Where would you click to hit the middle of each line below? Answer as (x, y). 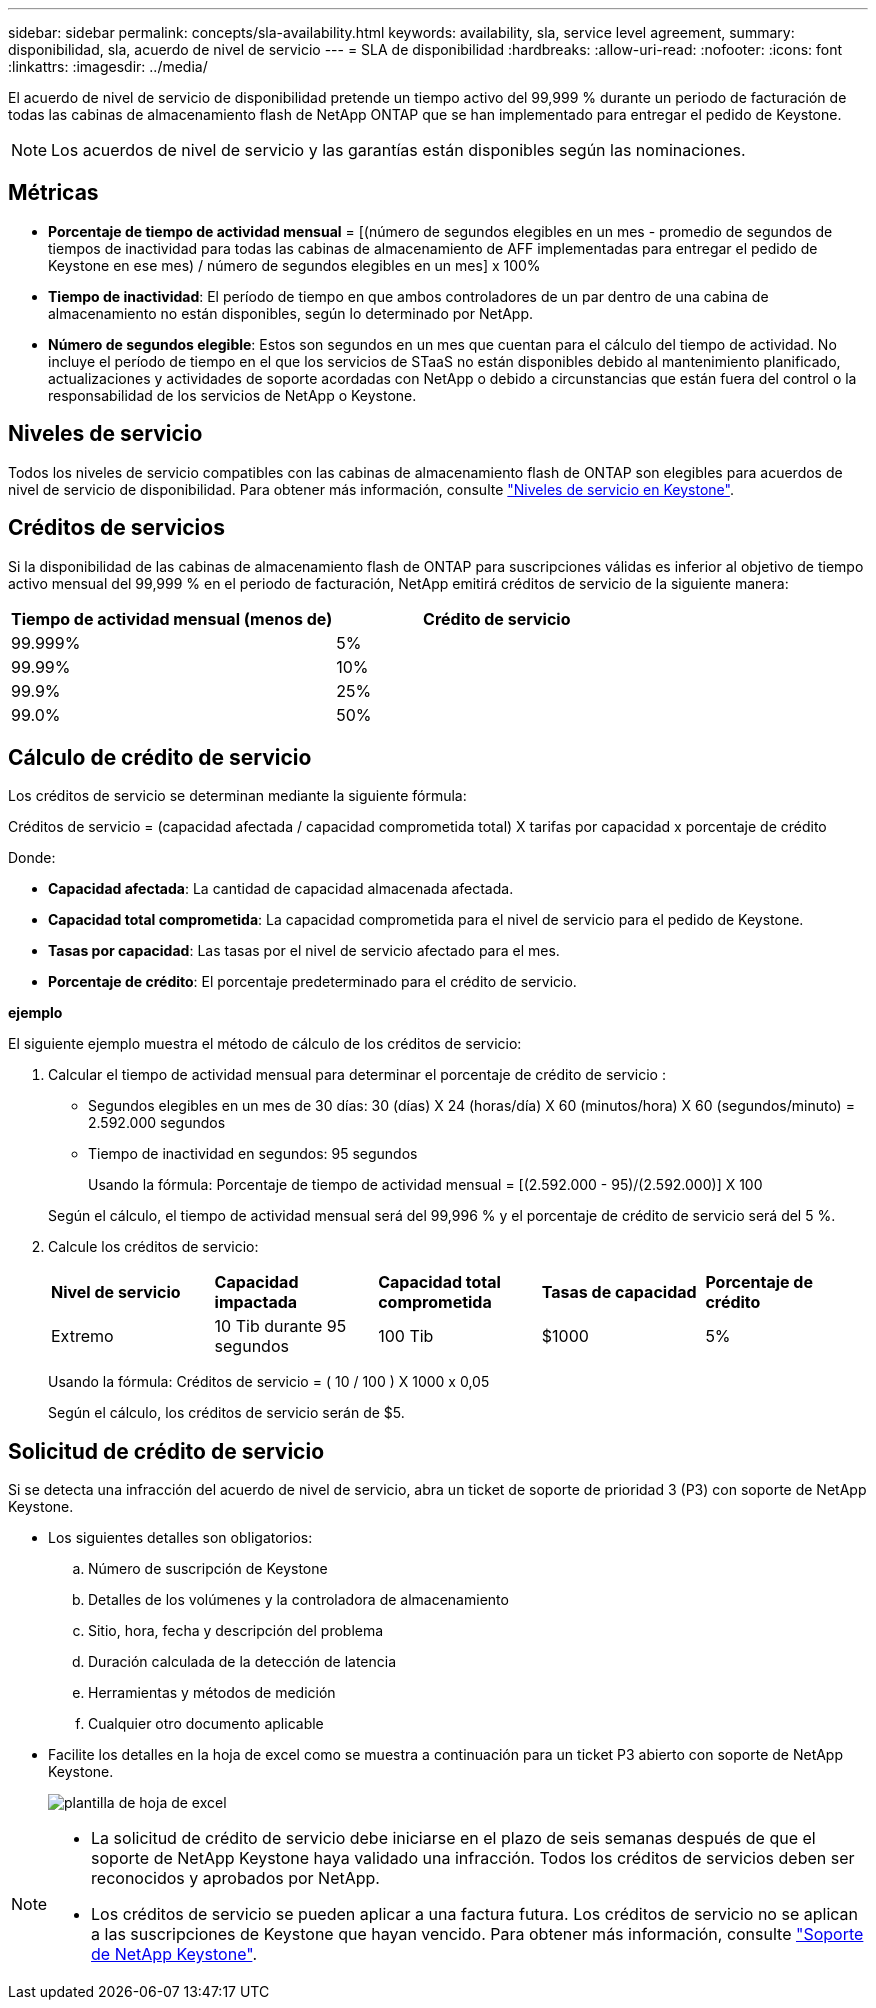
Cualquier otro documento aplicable (206, 1724)
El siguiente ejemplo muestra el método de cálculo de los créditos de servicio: (265, 1044)
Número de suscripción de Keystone (208, 1569)
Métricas (53, 193)
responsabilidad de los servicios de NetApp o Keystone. (232, 395)
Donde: (32, 858)
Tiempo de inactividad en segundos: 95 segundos (253, 1154)
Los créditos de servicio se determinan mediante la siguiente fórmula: (237, 796)
